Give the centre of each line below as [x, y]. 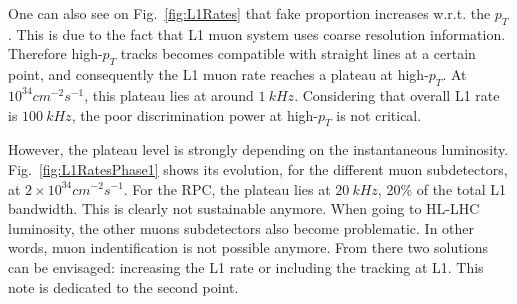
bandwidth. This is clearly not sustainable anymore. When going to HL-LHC [244, 208]
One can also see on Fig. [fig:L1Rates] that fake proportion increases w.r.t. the [249, 13]
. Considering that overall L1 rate [397, 94]
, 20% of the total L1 [441, 188]
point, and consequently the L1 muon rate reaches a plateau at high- [218, 74]
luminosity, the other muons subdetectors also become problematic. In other [241, 227]
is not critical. [379, 114]
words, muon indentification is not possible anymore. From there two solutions [248, 247]
